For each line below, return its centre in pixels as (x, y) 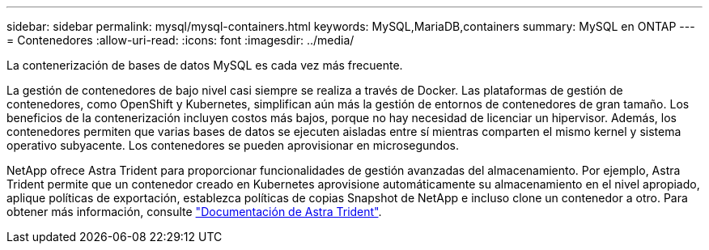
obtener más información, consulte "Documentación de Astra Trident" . (194, 212)
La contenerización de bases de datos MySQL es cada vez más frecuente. (205, 65)
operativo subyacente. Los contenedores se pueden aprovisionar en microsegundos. (233, 145)
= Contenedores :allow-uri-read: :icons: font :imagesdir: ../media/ (180, 40)
